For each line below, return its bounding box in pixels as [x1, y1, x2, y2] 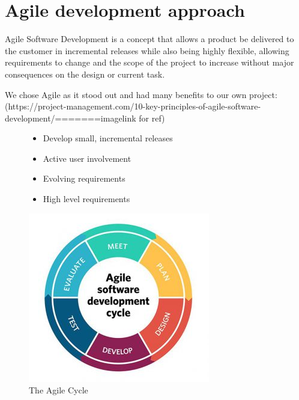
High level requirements [43, 192, 130, 205]
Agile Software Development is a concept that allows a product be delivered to [5, 32, 294, 45]
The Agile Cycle [29, 384, 88, 396]
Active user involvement [43, 152, 131, 164]
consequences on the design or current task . [5, 67, 165, 80]
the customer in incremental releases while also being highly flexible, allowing [5, 44, 289, 57]
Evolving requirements [43, 172, 125, 185]
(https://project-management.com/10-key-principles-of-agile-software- [5, 100, 261, 112]
